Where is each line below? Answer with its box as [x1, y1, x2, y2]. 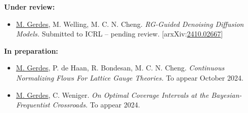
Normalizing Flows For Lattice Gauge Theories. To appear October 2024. [16, 72, 243, 83]
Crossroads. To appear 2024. [52, 99, 140, 110]
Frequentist [16, 99, 50, 110]
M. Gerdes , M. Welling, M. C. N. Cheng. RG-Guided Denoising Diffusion [16, 18, 244, 29]
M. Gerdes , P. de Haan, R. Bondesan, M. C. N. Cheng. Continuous [16, 62, 225, 73]
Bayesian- [211, 89, 242, 100]
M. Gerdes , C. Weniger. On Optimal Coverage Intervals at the [16, 89, 209, 100]
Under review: [4, 2, 55, 12]
